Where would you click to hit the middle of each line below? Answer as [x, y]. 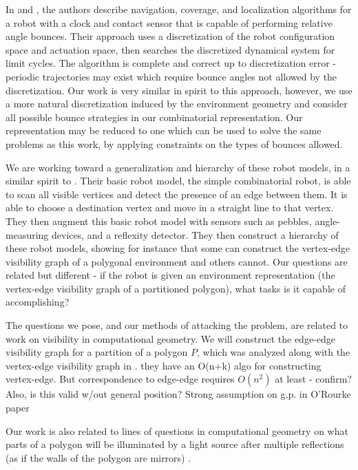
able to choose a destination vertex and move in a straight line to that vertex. [170, 207]
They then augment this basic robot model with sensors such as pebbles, [159, 221]
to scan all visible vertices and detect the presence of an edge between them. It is [177, 194]
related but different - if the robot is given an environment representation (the [170, 275]
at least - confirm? [313, 379]
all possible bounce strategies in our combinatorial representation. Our [154, 117]
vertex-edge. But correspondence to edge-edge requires [120, 379]
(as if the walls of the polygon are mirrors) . [98, 457]
